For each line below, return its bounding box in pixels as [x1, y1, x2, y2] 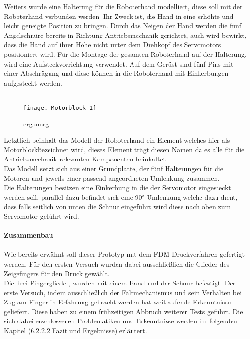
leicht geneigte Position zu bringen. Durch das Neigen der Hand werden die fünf [4, 20, 242, 31]
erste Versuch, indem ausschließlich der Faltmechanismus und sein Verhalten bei [4, 287, 242, 297]
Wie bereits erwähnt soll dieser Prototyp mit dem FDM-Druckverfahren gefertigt [4, 249, 245, 259]
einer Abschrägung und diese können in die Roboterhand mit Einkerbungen [4, 68, 229, 78]
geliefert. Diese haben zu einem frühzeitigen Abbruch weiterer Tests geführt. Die [4, 306, 243, 316]
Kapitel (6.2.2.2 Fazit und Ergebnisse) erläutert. [4, 325, 147, 336]
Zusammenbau [4, 230, 53, 240]
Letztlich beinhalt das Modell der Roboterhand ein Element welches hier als [4, 135, 230, 145]
